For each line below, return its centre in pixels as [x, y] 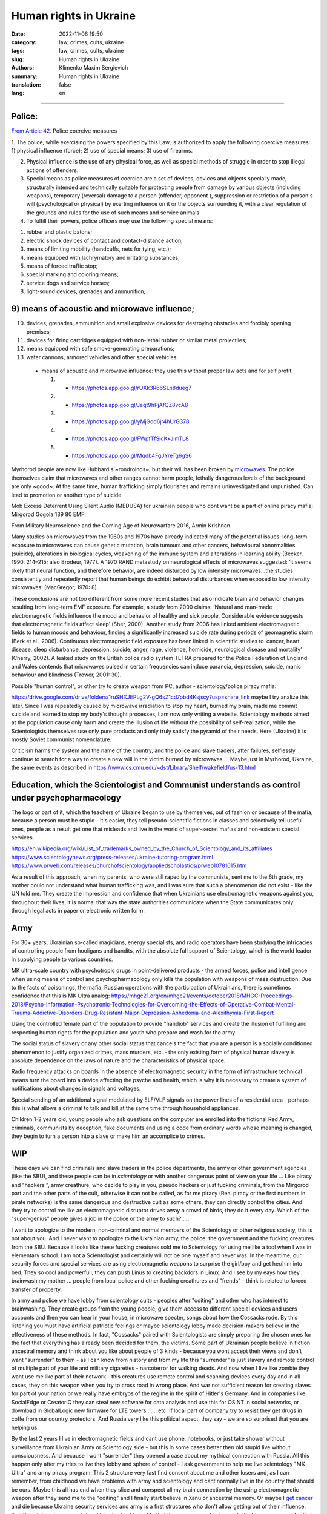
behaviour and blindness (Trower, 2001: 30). [66, 675]
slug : [18, 59]
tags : [18, 51]
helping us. [25, 1427]
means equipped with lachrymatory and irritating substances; [103, 257]
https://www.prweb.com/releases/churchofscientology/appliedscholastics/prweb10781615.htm [129, 865]
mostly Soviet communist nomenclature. [61, 739]
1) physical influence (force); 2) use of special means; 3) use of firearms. [102, 150]
